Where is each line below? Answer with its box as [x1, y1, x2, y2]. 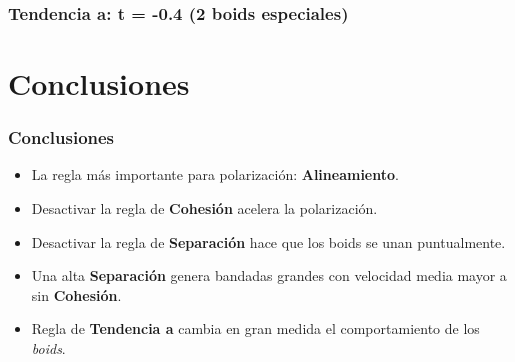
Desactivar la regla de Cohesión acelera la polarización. [31, 198, 378, 219]
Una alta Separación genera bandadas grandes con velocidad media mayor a [31, 265, 507, 286]
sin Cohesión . [31, 284, 122, 305]
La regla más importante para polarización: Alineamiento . [31, 164, 399, 185]
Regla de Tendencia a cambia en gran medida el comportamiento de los [31, 318, 480, 339]
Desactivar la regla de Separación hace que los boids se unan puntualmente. [31, 231, 506, 252]
